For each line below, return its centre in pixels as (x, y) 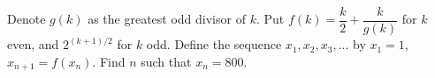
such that (166, 61)
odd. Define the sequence (214, 44)
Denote (27, 19)
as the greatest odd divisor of (167, 19)
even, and (33, 44)
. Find (109, 61)
